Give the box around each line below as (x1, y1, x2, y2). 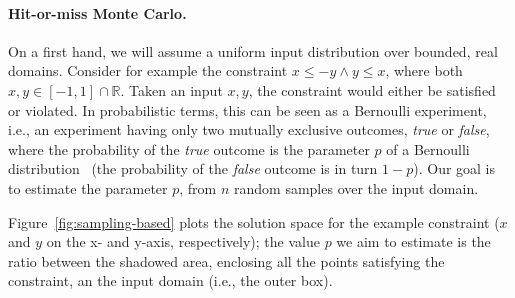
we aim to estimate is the (336, 231, 491, 252)
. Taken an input (120, 79, 223, 100)
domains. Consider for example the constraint (8, 60, 288, 81)
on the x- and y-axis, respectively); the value (46, 231, 320, 252)
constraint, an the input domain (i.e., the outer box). (8, 270, 333, 291)
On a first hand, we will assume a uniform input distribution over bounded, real (8, 40, 498, 61)
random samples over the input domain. (234, 177, 479, 198)
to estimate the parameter (8, 177, 168, 198)
